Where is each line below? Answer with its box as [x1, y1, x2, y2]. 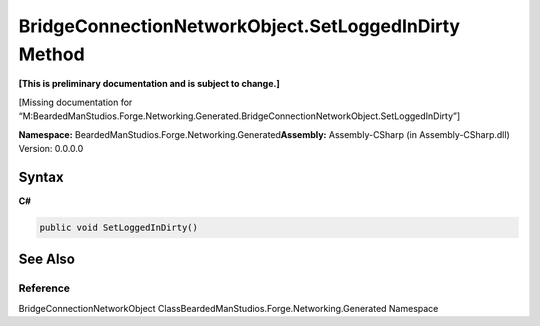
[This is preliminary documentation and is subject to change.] [18, 78, 280, 90]
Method [18, 43, 85, 65]
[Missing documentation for [18, 96, 133, 108]
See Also [18, 251, 75, 268]
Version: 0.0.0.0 [18, 142, 84, 154]
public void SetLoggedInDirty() [39, 221, 199, 233]
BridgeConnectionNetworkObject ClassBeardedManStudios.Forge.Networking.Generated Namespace [18, 302, 439, 314]
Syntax [18, 168, 64, 185]
